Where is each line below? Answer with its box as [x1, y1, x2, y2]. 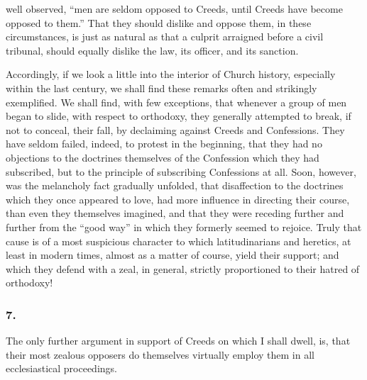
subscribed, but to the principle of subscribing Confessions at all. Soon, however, [6, 164, 356, 179]
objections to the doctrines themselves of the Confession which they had [6, 150, 319, 164]
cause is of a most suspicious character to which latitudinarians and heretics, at [6, 233, 351, 248]
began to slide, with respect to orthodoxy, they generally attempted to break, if [6, 108, 351, 123]
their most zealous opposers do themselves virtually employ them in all [6, 347, 314, 362]
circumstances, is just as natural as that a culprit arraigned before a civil [6, 29, 324, 44]
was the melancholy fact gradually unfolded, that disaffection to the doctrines [6, 178, 344, 193]
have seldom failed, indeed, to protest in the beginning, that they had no [6, 136, 322, 151]
